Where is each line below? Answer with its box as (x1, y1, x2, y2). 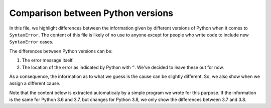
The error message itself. (22, 57, 74, 63)
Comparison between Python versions (9, 7, 174, 18)
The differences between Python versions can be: (9, 48, 113, 54)
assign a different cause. (9, 80, 61, 86)
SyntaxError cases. (9, 39, 54, 45)
